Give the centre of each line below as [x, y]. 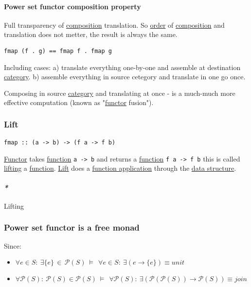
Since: [13, 245]
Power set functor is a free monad [72, 227]
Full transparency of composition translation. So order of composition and [114, 25]
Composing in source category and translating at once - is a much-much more [120, 93]
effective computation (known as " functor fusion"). [79, 102]
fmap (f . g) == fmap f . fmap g [58, 51]
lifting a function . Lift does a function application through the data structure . [120, 168]
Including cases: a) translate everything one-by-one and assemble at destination [122, 67]
